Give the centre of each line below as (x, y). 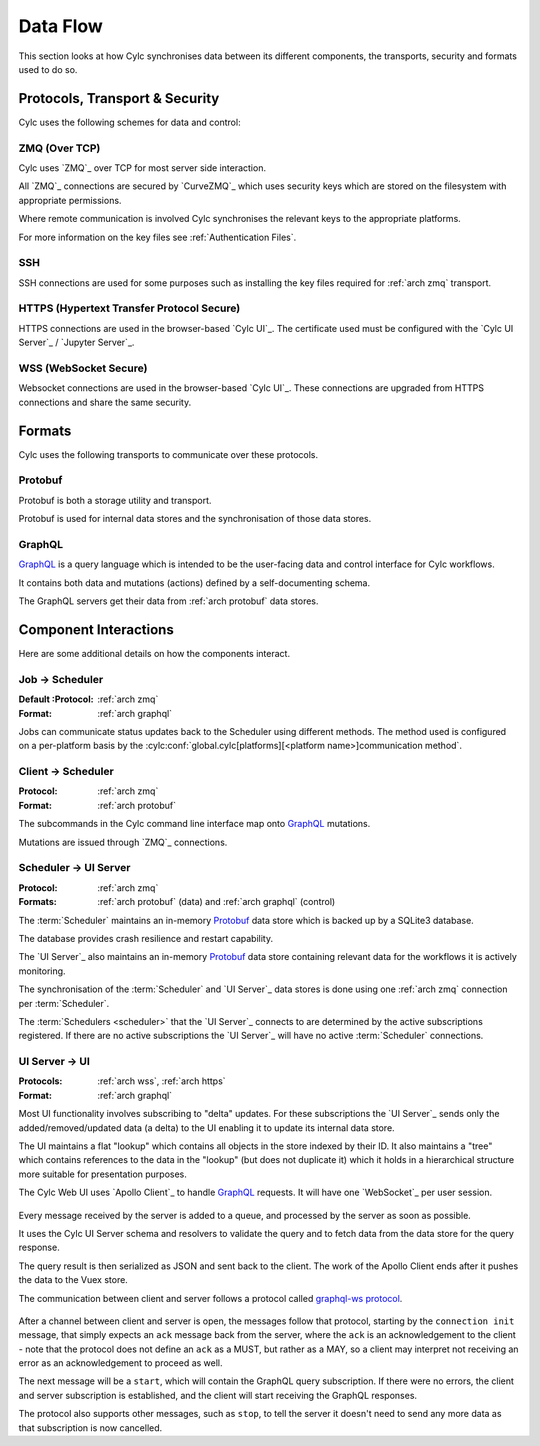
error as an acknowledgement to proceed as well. (121, 1363)
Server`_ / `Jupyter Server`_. (76, 342)
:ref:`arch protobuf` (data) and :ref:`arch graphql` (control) (216, 902)
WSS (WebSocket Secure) (83, 368)
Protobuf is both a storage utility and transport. (115, 500)
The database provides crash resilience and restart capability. (146, 938)
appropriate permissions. (70, 200)
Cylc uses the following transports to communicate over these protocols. (168, 454)
